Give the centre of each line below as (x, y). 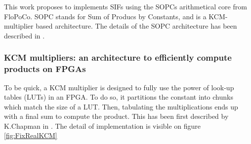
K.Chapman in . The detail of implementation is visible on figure (103, 126)
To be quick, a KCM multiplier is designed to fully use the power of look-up (119, 87)
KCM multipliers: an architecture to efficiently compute (118, 57)
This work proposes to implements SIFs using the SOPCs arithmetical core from (125, 6)
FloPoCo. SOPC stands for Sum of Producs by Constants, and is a (105, 16)
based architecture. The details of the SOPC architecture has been (136, 26)
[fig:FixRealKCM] (31, 135)
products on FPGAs (45, 69)
